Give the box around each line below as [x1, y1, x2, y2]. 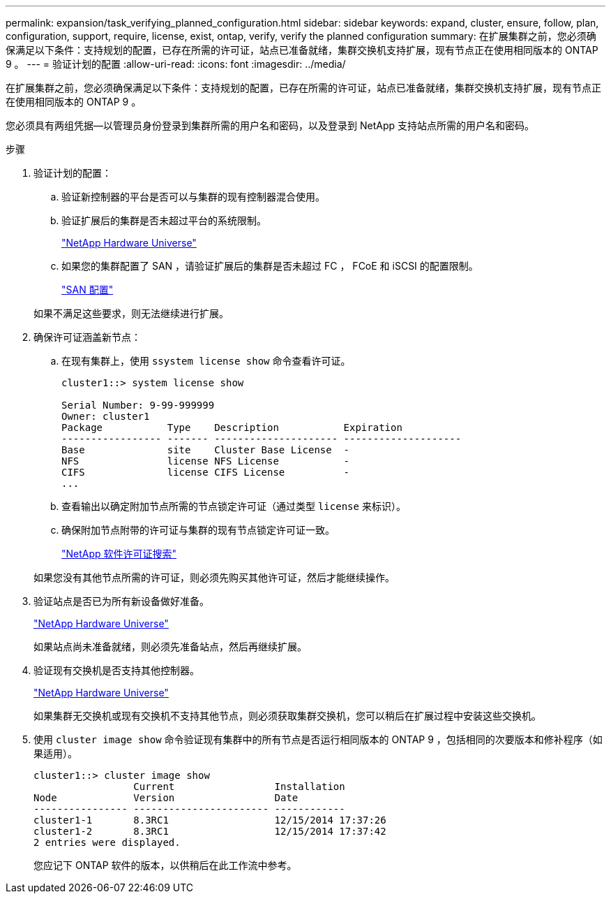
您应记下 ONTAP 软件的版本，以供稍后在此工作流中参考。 [33, 859, 297, 871]
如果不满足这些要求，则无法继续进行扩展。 [33, 307, 229, 319]
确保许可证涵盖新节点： [33, 331, 141, 343]
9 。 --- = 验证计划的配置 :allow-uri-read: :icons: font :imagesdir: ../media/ [6, 58, 346, 70]
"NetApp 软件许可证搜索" [61, 548, 177, 560]
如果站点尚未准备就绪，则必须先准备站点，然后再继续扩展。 [33, 641, 307, 652]
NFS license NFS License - [61, 455, 350, 467]
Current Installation [133, 781, 345, 792]
